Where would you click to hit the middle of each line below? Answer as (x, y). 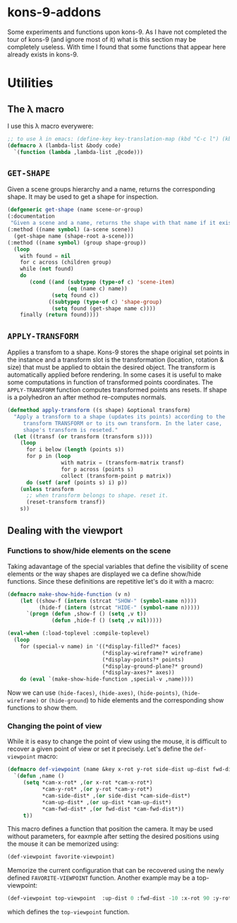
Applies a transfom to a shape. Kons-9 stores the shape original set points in (119, 352)
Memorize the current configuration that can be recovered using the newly (116, 871)
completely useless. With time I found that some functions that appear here (117, 47)
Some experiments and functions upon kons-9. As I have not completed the (117, 32)
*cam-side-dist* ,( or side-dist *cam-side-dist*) (116, 796)
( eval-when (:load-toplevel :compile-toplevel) (79, 633)
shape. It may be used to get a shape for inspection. (83, 197)
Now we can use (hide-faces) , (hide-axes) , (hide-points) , (94, 693)
